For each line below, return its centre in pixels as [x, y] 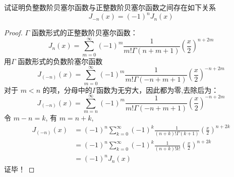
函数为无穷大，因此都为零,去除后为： [158, 90]
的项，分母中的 [67, 90]
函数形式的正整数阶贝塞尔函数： [84, 33]
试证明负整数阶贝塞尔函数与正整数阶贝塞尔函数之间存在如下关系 [110, 7]
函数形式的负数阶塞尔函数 [60, 61]
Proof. [13, 33]
